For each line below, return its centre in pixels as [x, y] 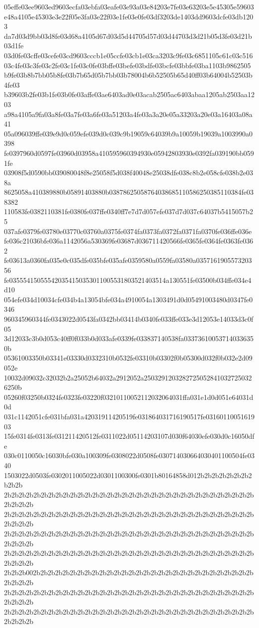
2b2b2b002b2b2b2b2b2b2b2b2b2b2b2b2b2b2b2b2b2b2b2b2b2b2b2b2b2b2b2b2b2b [129, 572]
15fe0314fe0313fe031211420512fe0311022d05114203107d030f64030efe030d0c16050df [129, 436]
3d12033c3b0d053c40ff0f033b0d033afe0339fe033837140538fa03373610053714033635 [129, 338]
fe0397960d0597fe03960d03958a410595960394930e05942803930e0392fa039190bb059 [129, 153]
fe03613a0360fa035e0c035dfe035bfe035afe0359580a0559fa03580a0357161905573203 [128, 260]
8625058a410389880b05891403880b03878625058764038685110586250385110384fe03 [129, 192]
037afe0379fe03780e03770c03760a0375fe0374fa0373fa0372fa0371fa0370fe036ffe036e [128, 231]
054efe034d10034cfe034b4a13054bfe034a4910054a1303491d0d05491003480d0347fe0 [129, 299]
